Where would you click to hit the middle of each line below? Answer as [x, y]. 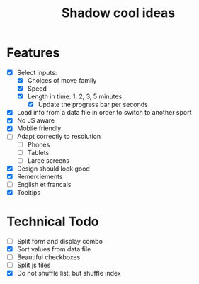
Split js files [34, 265]
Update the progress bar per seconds [93, 105]
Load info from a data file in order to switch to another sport [104, 113]
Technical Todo [53, 222]
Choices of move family [62, 80]
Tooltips [29, 192]
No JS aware [35, 120]
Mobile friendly [39, 128]
